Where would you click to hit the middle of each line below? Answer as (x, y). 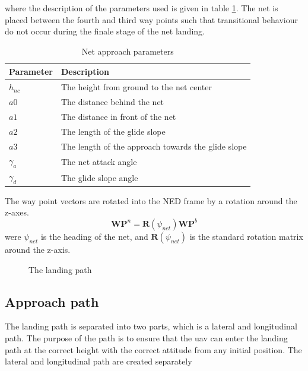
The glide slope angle (99, 177)
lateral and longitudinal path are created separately (99, 361)
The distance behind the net (112, 102)
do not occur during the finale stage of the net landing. (105, 31)
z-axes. (17, 212)
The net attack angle (99, 161)
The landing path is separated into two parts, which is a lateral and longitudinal (151, 326)
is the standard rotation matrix (246, 236)
